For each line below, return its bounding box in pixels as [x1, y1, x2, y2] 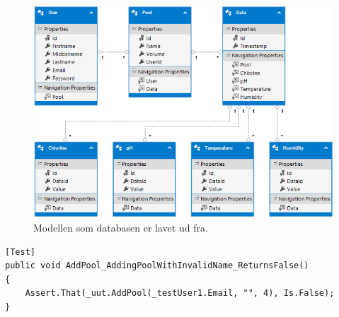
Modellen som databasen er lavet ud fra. [33, 220, 208, 235]
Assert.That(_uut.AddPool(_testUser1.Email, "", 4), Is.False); [25, 288, 335, 299]
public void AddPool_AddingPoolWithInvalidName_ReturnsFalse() [5, 261, 309, 271]
